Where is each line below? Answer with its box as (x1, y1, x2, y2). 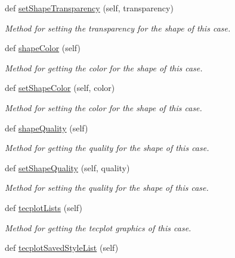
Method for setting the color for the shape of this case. (5, 101, 202, 114)
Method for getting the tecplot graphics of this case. (5, 221, 191, 234)
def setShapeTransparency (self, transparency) (5, 2, 174, 14)
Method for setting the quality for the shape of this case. (5, 181, 209, 194)
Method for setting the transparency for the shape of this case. (5, 21, 231, 34)
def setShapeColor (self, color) (5, 81, 115, 94)
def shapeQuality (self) (5, 121, 88, 134)
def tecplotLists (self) (5, 201, 82, 213)
